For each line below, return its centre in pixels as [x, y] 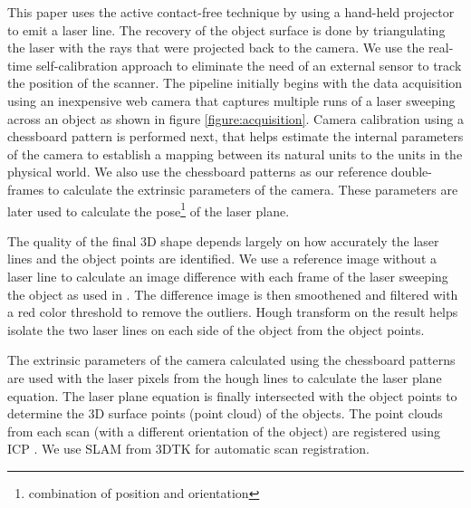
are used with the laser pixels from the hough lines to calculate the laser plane [225, 377]
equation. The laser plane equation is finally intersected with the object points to [232, 395]
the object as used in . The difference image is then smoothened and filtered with [233, 294]
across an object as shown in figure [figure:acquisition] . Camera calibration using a [235, 118]
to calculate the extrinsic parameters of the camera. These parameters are [253, 189]
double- [411, 172]
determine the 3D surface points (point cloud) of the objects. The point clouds [225, 413]
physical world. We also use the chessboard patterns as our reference [197, 172]
